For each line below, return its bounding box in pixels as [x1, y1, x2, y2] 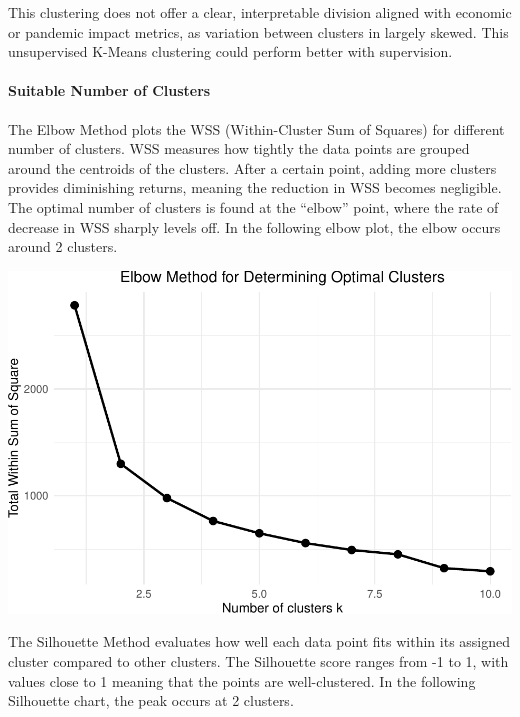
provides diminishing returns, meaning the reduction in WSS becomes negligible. [8, 177, 502, 198]
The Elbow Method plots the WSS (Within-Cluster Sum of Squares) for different [8, 118, 505, 139]
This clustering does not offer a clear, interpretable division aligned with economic [8, 2, 512, 22]
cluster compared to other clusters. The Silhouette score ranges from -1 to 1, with [8, 650, 509, 671]
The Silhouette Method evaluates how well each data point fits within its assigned [8, 631, 511, 652]
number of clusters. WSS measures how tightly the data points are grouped [8, 138, 470, 159]
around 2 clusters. [8, 236, 118, 257]
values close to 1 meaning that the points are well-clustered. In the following [8, 670, 476, 691]
